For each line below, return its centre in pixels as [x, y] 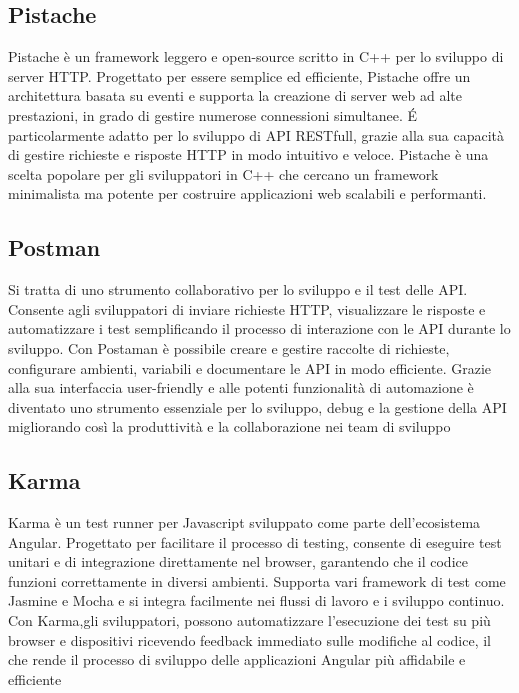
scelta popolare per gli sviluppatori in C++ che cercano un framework [223, 173]
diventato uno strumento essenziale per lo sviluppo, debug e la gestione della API [257, 406]
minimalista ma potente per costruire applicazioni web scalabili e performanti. [247, 193]
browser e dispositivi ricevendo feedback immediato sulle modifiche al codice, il [250, 639]
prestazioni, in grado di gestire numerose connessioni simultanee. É [213, 114]
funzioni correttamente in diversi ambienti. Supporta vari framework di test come [257, 580]
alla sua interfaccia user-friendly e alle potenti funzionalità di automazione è [241, 387]
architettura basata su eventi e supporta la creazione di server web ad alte [235, 95]
